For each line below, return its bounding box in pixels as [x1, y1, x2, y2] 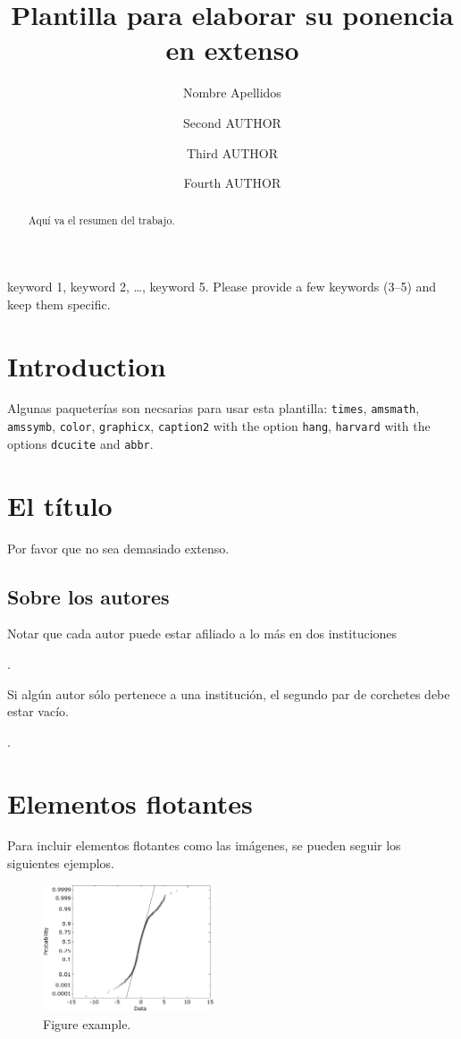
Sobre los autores [7, 582, 170, 610]
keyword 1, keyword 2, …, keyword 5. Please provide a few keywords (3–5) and [7, 277, 437, 296]
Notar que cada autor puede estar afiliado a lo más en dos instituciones [7, 624, 398, 643]
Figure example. [43, 1014, 131, 1033]
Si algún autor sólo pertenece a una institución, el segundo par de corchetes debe [7, 684, 450, 703]
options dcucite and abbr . [7, 434, 154, 452]
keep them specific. [7, 294, 111, 313]
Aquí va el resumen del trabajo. [28, 213, 175, 228]
